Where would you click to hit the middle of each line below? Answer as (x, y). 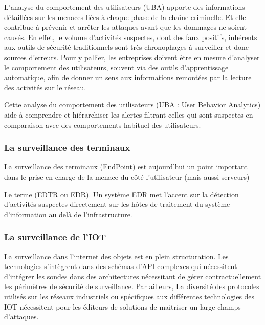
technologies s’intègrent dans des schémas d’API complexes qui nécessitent (121, 266)
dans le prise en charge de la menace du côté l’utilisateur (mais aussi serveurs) (127, 176)
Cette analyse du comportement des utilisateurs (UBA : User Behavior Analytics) (132, 104)
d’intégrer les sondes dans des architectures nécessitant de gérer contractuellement (133, 276)
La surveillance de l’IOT (55, 237)
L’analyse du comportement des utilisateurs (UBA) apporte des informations (125, 7)
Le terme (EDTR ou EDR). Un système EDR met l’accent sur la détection (122, 194)
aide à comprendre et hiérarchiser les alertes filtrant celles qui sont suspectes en (129, 114)
